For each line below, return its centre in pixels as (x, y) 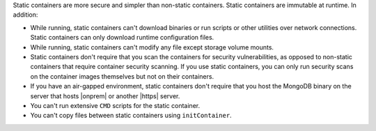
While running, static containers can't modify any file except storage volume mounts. (152, 47)
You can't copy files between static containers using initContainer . (131, 116)
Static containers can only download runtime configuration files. (122, 38)
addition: (25, 15)
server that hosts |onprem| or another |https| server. (105, 96)
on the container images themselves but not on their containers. (122, 76)
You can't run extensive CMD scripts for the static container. (115, 105)
